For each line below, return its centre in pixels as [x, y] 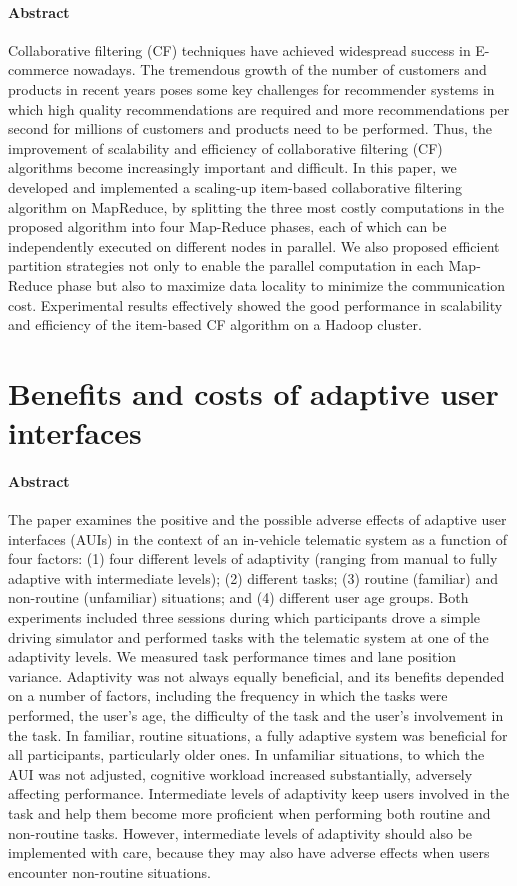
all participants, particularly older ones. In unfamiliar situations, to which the [246, 754]
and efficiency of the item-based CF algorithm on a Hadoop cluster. [215, 324]
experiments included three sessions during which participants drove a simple [244, 617]
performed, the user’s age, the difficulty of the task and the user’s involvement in [256, 715]
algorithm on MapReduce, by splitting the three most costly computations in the [256, 206]
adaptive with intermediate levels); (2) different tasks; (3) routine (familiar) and [253, 577]
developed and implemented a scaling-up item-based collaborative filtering [235, 186]
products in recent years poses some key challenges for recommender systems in [251, 88]
